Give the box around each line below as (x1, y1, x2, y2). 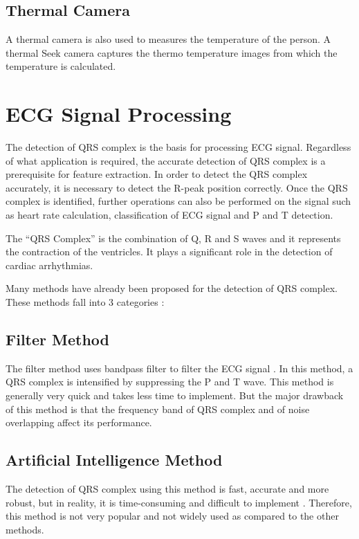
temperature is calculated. (6, 59, 116, 73)
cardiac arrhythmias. (6, 257, 93, 272)
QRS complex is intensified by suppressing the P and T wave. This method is (6, 374, 334, 389)
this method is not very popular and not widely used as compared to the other (6, 509, 339, 523)
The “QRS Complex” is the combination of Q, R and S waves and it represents (6, 230, 341, 245)
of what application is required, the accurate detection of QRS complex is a (6, 153, 326, 167)
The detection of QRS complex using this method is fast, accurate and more (6, 482, 329, 496)
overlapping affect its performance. (6, 415, 152, 430)
